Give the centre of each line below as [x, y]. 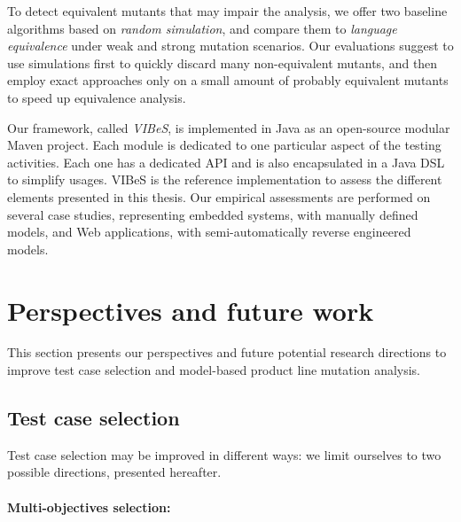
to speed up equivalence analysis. [97, 97]
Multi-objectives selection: [89, 506]
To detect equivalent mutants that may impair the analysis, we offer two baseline [227, 11]
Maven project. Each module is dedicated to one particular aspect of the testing [224, 145]
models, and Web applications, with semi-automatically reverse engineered [209, 232]
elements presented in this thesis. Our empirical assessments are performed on [219, 196]
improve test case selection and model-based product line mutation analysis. [214, 370]
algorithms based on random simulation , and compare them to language [202, 28]
